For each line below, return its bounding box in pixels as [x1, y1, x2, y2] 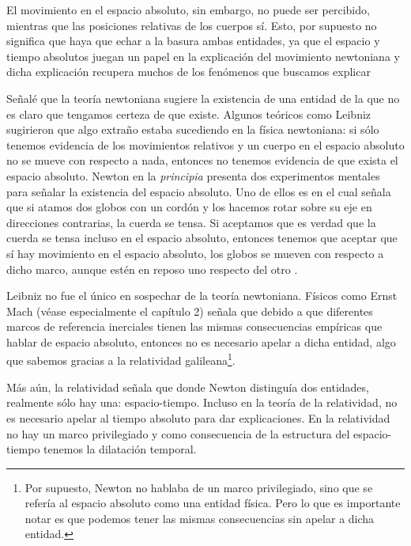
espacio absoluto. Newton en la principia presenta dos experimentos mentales [6, 167, 380, 184]
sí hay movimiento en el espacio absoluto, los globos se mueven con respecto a [6, 245, 384, 261]
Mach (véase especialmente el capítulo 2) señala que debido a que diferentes [6, 302, 373, 319]
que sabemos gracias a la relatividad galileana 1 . [6, 350, 236, 369]
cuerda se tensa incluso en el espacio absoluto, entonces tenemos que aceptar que [6, 229, 398, 246]
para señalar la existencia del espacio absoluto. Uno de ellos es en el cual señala [6, 183, 391, 199]
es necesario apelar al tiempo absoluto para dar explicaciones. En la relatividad [6, 409, 390, 426]
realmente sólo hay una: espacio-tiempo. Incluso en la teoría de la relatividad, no [6, 394, 398, 411]
